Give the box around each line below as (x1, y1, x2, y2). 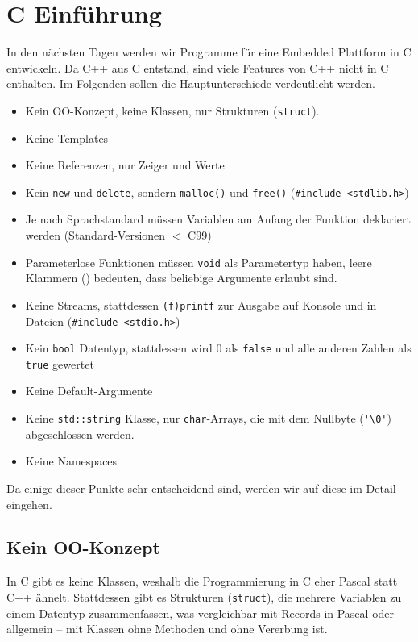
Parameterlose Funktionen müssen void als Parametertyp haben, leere (25, 253, 372, 270)
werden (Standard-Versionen (25, 227, 166, 243)
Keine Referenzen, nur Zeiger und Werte (25, 156, 225, 173)
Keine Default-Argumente (25, 382, 153, 399)
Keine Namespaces (25, 452, 118, 469)
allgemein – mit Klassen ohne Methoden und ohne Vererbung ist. (6, 620, 328, 637)
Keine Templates (25, 129, 109, 146)
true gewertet (25, 355, 94, 372)
